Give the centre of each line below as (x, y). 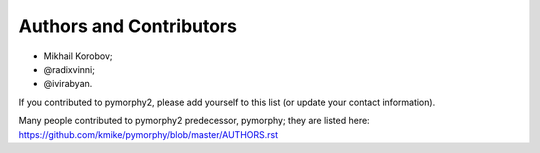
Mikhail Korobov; (78, 56)
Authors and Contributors (127, 26)
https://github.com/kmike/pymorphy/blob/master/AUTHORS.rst (148, 134)
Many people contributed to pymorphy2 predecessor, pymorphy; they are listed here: (194, 121)
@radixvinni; (69, 69)
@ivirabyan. (68, 84)
